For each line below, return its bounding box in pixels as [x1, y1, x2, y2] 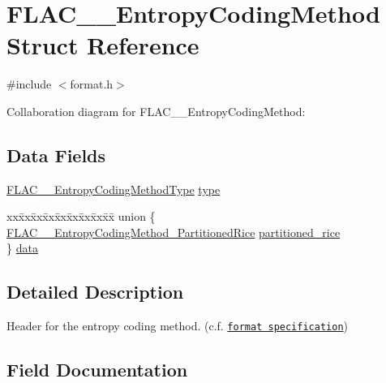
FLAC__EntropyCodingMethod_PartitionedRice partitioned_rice [6, 223, 341, 240]
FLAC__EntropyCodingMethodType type [6, 180, 221, 197]
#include [6, 75, 52, 93]
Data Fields [6, 142, 106, 167]
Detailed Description [6, 279, 184, 304]
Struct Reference [6, 28, 199, 62]
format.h [70, 75, 114, 93]
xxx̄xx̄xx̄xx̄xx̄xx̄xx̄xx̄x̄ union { [6, 208, 156, 225]
